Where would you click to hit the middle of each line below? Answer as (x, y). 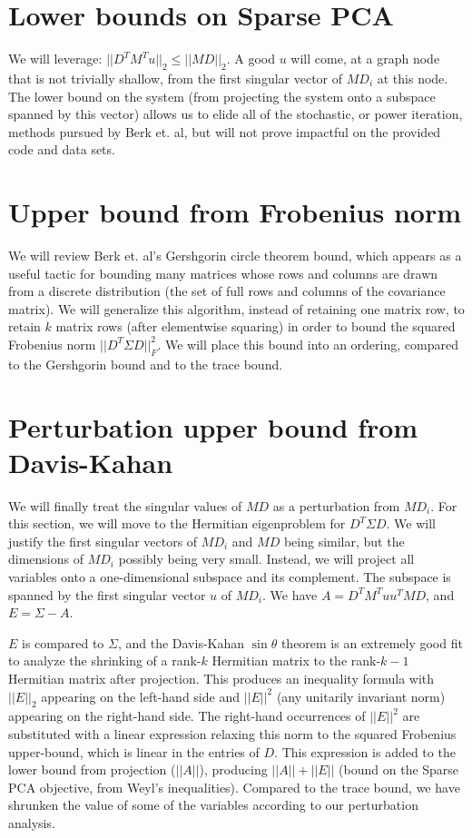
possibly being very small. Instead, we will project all (266, 559)
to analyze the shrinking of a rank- (105, 661)
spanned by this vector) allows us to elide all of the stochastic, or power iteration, (236, 114)
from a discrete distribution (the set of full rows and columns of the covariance (227, 291)
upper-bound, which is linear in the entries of (134, 751)
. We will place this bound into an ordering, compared (308, 344)
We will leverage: (55, 59)
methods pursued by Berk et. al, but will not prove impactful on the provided (225, 131)
